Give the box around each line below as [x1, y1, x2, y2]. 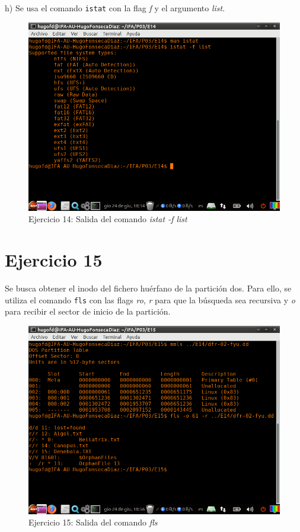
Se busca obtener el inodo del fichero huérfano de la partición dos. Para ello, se [5, 281, 292, 294]
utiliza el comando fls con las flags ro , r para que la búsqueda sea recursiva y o [5, 293, 295, 306]
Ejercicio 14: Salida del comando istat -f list [28, 213, 187, 225]
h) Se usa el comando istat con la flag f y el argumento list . [5, 2, 225, 14]
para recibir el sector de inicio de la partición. [5, 305, 171, 318]
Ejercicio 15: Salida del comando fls [28, 516, 158, 528]
